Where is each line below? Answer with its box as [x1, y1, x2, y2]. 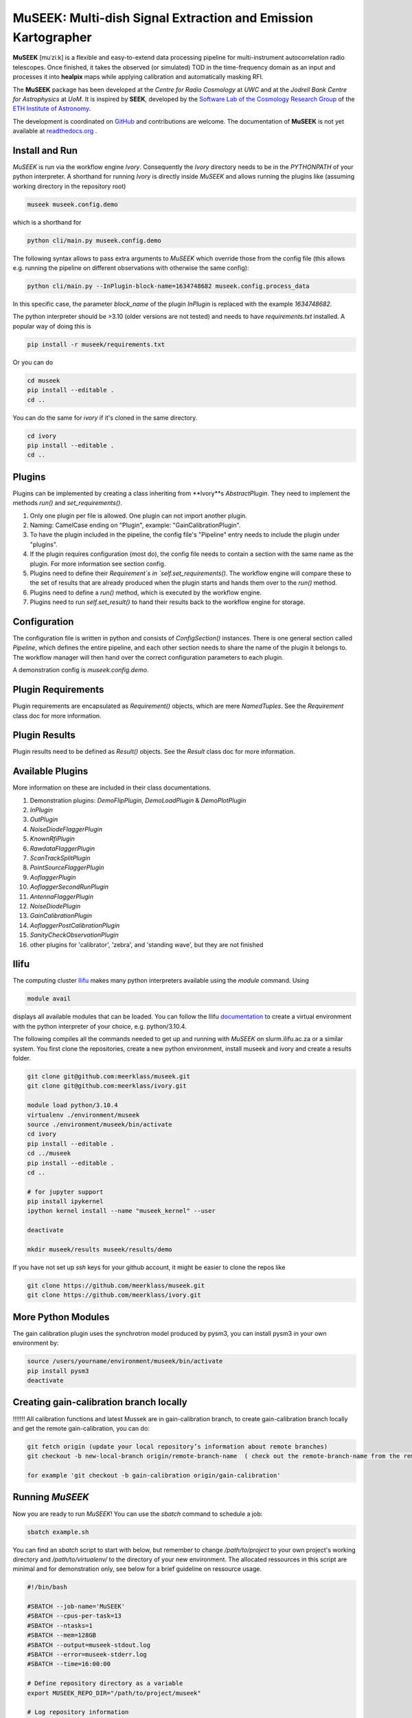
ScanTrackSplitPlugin [30, 854, 91, 862]
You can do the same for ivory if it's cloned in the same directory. [12, 413, 198, 422]
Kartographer [12, 30, 92, 45]
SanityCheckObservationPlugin [30, 931, 119, 939]
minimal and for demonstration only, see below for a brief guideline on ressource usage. [12, 1565, 262, 1573]
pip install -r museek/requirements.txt [27, 340, 165, 348]
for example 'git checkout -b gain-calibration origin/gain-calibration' [27, 1471, 281, 1480]
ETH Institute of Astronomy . [12, 104, 91, 113]
